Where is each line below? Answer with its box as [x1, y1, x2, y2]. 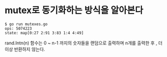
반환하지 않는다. [14, 46, 45, 52]
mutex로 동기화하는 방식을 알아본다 [5, 5, 144, 16]
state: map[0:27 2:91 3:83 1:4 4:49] [5, 30, 84, 35]
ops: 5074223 [5, 26, 32, 31]
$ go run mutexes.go [5, 21, 48, 27]
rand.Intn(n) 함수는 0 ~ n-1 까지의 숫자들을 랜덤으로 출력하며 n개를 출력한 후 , [5, 40, 157, 46]
